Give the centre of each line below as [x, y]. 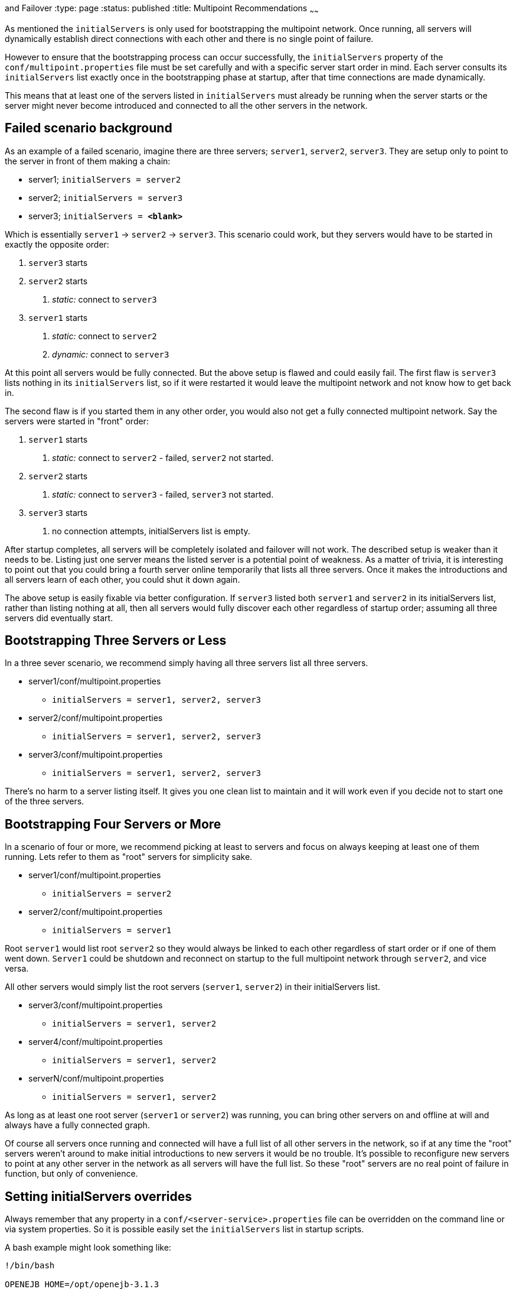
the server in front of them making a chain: [88, 161]
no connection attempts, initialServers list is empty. [151, 531]
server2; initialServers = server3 [106, 197]
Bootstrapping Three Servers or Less [116, 641]
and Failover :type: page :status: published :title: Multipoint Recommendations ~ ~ [162, 9]
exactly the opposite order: [57, 244]
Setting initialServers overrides [99, 1196]
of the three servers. [45, 801]
